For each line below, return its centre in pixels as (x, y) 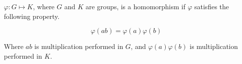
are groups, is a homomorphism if (136, 6)
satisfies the (212, 6)
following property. (32, 16)
